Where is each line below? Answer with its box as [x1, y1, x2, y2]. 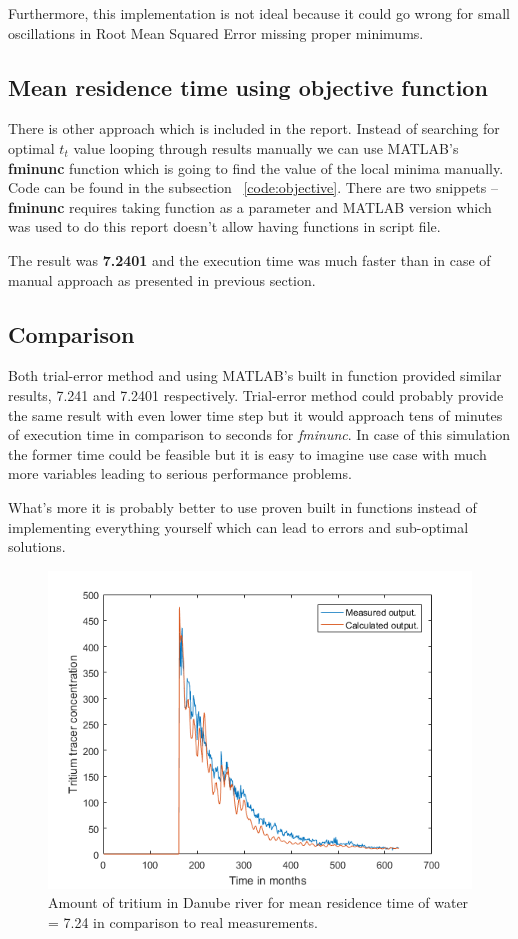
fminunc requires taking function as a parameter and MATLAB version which [8, 196, 492, 217]
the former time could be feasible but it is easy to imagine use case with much [8, 443, 487, 464]
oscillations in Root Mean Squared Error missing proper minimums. [8, 22, 424, 43]
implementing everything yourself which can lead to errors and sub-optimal [8, 516, 469, 537]
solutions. [8, 536, 66, 557]
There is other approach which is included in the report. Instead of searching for [8, 118, 500, 139]
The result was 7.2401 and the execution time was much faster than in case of [8, 249, 491, 270]
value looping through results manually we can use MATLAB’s [73, 137, 459, 158]
